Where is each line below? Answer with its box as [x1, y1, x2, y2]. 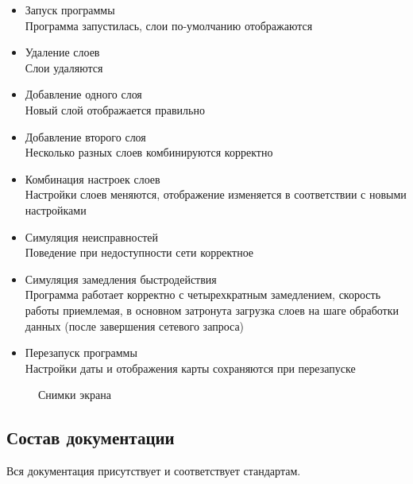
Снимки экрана [38, 386, 111, 403]
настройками [25, 201, 87, 218]
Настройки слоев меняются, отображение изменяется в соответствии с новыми [25, 186, 407, 203]
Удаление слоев [25, 44, 100, 60]
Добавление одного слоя [25, 86, 142, 103]
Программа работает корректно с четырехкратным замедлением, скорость [25, 286, 381, 303]
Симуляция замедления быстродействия [25, 270, 217, 287]
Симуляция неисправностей [25, 228, 158, 245]
